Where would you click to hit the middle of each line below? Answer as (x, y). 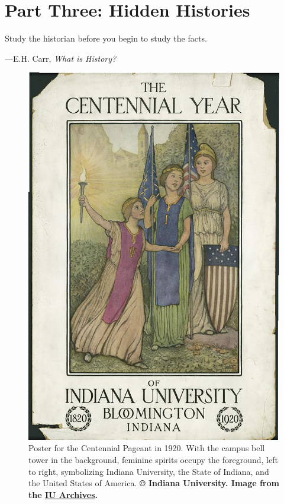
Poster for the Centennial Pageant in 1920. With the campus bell (147, 448)
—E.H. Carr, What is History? (61, 58)
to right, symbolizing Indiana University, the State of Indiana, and (149, 471)
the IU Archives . (63, 494)
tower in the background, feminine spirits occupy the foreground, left (153, 459)
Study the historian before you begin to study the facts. (106, 38)
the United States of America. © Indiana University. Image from (154, 483)
